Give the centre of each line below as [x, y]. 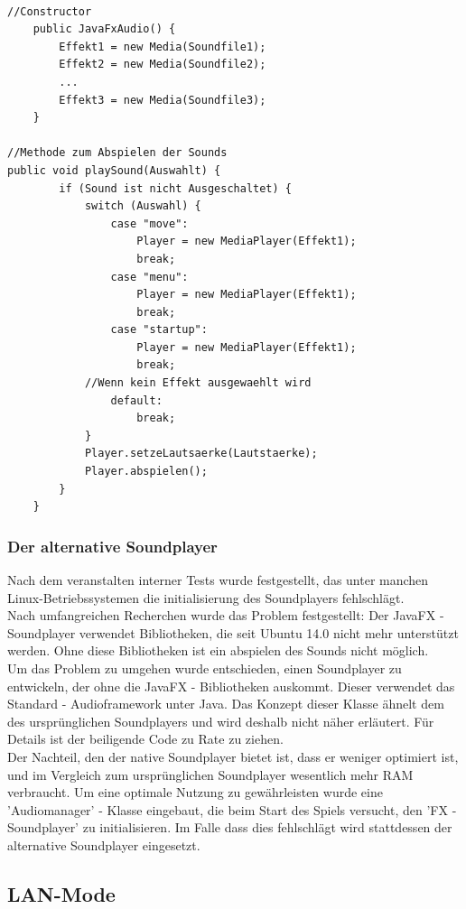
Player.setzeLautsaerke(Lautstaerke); [201, 454]
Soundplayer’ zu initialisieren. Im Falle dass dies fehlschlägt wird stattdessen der [230, 827]
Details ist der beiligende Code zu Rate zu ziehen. [145, 739]
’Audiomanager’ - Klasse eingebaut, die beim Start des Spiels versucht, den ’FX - [232, 809]
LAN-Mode [61, 893]
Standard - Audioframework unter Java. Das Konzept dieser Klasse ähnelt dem [226, 704]
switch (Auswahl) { [143, 206]
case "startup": [159, 330]
